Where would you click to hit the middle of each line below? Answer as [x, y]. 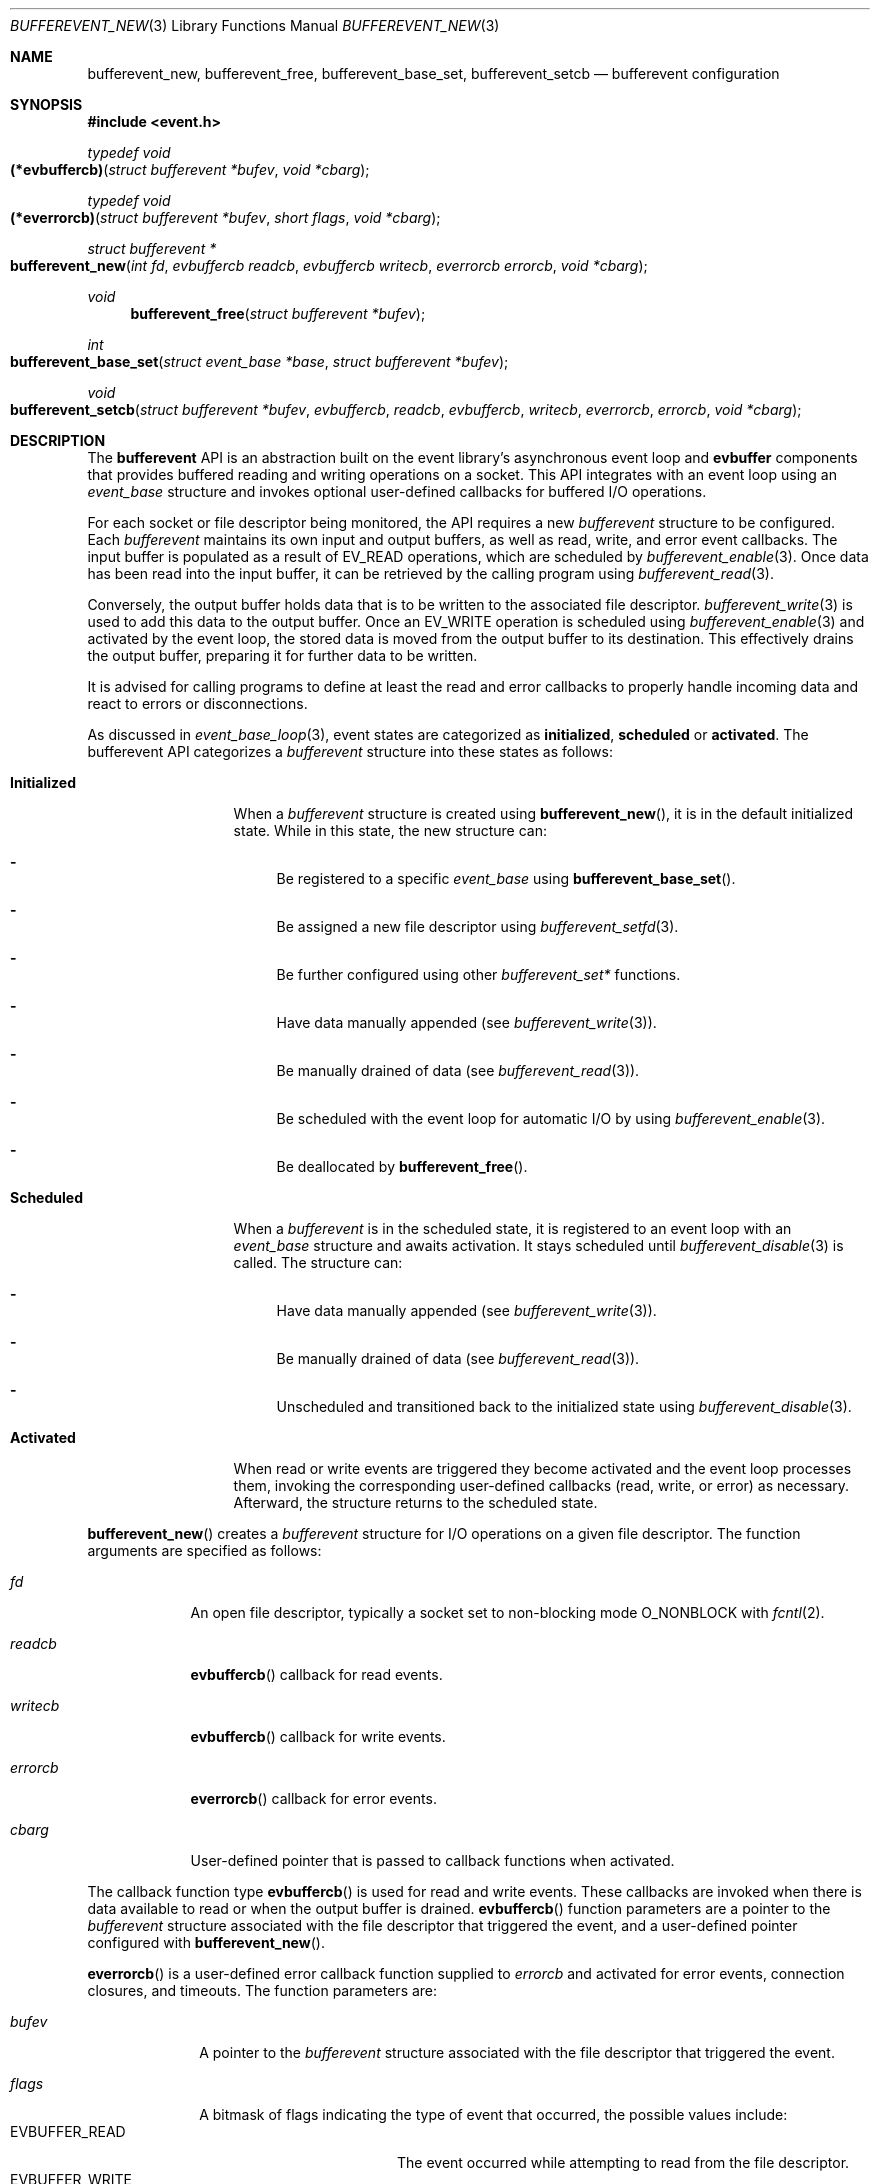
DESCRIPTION [58, 440]
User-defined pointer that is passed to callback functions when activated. [432, 1860]
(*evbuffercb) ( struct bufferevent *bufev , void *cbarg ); [190, 169]
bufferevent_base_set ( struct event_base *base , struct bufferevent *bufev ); [259, 361]
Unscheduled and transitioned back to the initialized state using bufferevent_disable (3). [564, 1406]
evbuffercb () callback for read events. [316, 1674]
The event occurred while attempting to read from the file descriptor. [623, 2162]
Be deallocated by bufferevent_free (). [402, 1166]
